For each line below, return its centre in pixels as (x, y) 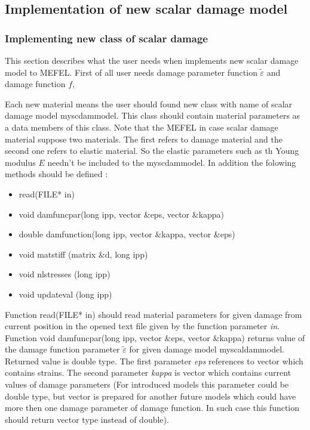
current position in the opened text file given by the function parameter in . (142, 326)
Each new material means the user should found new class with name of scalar (149, 103)
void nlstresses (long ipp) (65, 274)
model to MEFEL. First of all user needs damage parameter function (131, 72)
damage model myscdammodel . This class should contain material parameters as (153, 115)
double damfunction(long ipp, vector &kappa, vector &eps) (127, 234)
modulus (20, 162)
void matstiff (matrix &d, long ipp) (83, 254)
